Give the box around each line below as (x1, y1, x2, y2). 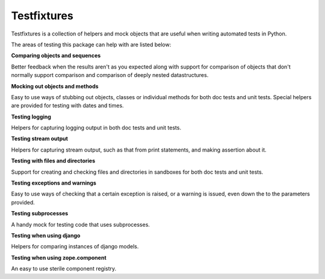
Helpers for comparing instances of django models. (11, 243, 139, 250)
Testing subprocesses (11, 210, 69, 217)
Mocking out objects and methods (11, 82, 99, 90)
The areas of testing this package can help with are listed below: (11, 41, 172, 48)
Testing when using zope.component (11, 254, 107, 261)
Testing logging (11, 113, 51, 120)
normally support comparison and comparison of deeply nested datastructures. (11, 72, 209, 79)
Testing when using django (11, 231, 81, 239)
